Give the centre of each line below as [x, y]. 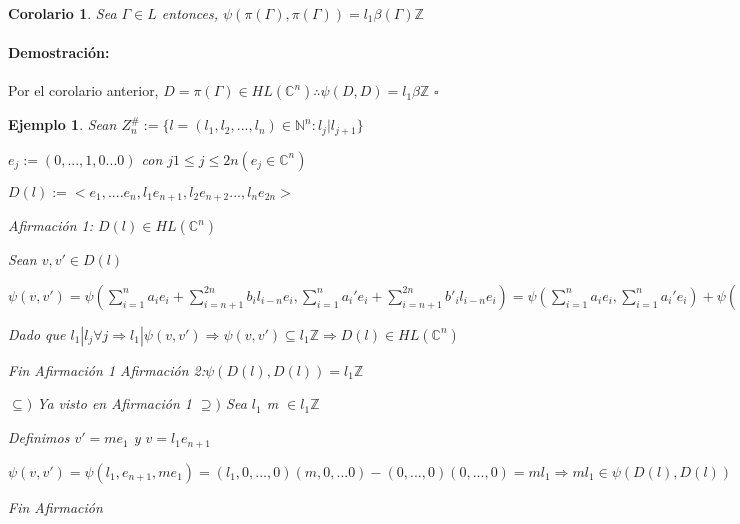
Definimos [39, 437]
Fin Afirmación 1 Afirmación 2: [107, 369]
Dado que [37, 333]
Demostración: [59, 52]
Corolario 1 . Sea [62, 13]
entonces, [190, 13]
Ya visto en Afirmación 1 [114, 403]
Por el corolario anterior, [83, 90]
